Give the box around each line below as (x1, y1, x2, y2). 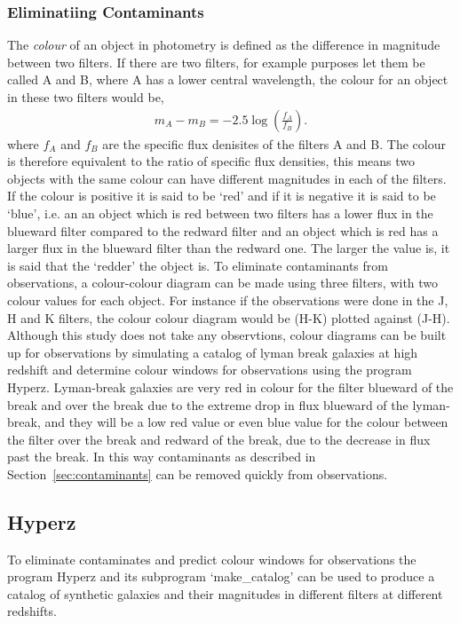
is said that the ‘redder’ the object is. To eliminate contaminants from (7, 256, 388, 274)
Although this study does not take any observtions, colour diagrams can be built (7, 326, 447, 344)
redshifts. (7, 602, 57, 620)
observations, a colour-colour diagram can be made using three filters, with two (7, 273, 439, 292)
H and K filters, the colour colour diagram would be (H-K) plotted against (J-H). (7, 308, 450, 327)
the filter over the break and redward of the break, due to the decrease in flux (7, 430, 431, 448)
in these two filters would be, (7, 88, 164, 106)
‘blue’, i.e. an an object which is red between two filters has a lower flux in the (7, 204, 433, 222)
